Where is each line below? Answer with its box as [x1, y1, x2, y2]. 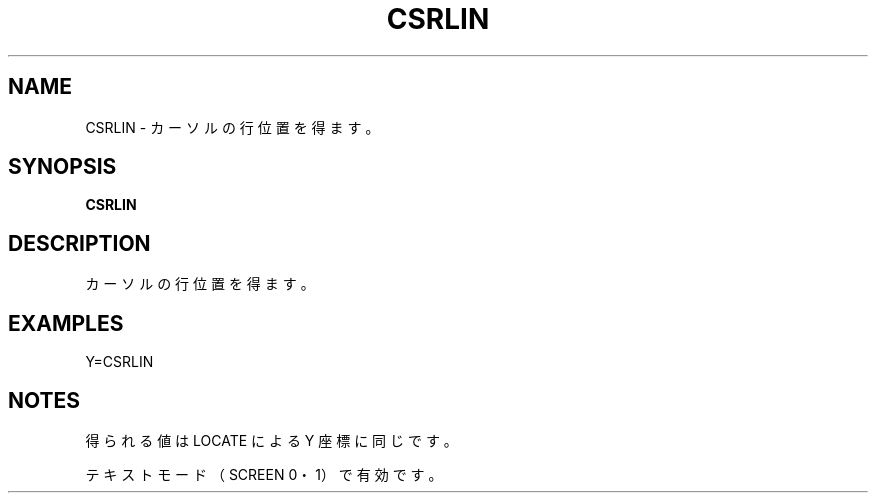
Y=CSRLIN [85, 353, 154, 371]
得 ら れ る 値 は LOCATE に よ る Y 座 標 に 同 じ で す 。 [85, 431, 458, 449]
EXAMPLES [8, 310, 124, 336]
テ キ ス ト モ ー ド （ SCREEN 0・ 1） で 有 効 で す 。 [85, 465, 443, 483]
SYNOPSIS [8, 154, 117, 180]
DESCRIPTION [8, 230, 151, 256]
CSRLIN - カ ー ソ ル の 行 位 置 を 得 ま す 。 [85, 118, 380, 136]
